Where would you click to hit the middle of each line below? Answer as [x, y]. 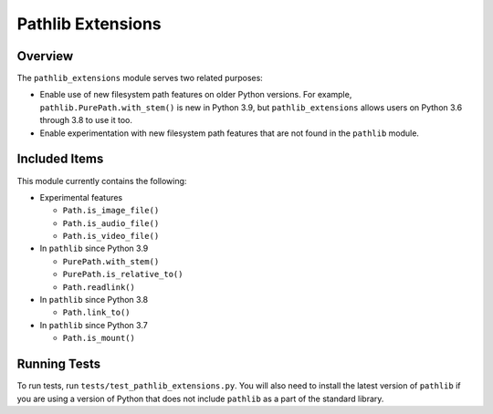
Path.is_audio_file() [111, 223]
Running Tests [58, 364]
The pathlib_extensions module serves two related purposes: [140, 78]
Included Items [60, 159]
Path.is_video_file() [111, 236]
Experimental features [81, 197]
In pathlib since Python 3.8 [94, 300]
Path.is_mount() [99, 338]
